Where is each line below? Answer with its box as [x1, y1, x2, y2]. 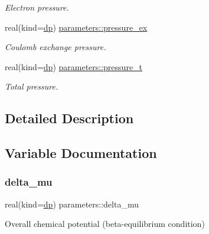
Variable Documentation [5, 144, 157, 162]
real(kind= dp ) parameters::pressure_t [5, 60, 143, 72]
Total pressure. [5, 80, 58, 93]
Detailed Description [5, 109, 134, 127]
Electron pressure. [5, 1, 69, 13]
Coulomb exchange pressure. [5, 41, 106, 53]
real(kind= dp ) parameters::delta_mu [5, 197, 139, 210]
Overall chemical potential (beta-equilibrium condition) [5, 217, 205, 230]
